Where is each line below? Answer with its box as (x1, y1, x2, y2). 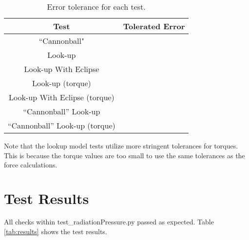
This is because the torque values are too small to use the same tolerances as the (4, 150, 245, 160)
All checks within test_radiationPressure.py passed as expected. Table (4, 216, 214, 226)
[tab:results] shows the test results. (4, 226, 107, 236)
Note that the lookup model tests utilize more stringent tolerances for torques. (4, 141, 238, 150)
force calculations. (4, 160, 57, 170)
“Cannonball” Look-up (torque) (8, 120, 115, 131)
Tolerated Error (123, 20, 185, 32)
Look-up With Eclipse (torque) (9, 92, 115, 103)
